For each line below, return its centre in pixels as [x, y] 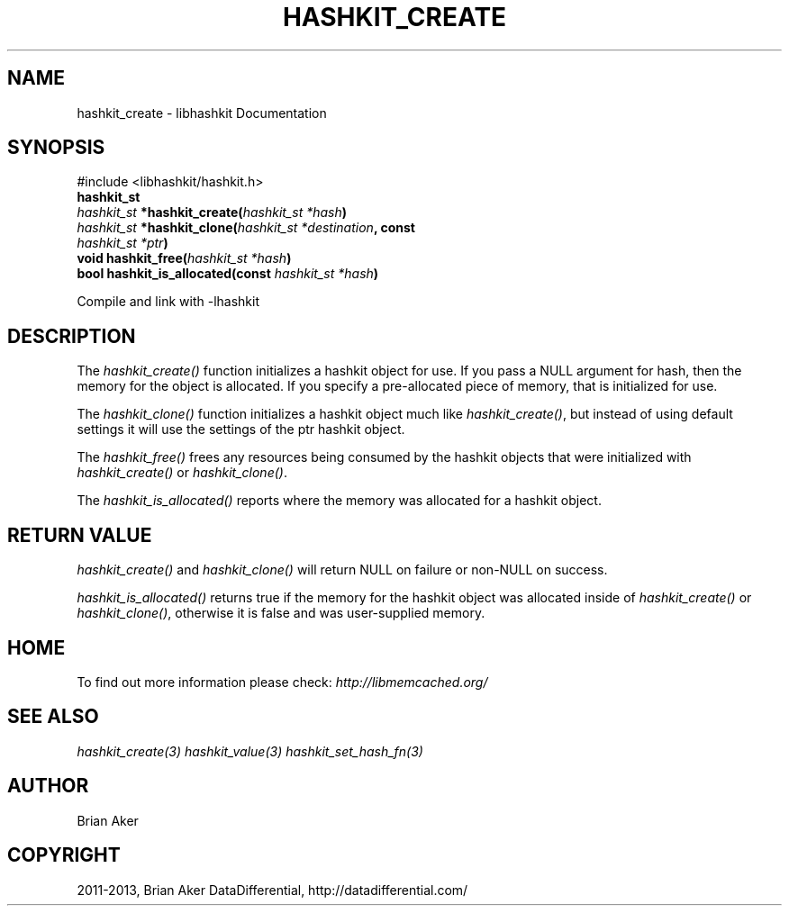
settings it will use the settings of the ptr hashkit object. [241, 429]
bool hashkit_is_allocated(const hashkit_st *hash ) [228, 274]
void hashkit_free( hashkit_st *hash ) [184, 258]
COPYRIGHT [64, 855]
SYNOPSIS [56, 148]
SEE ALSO [53, 717]
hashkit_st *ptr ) [122, 243]
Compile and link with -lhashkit [168, 302]
